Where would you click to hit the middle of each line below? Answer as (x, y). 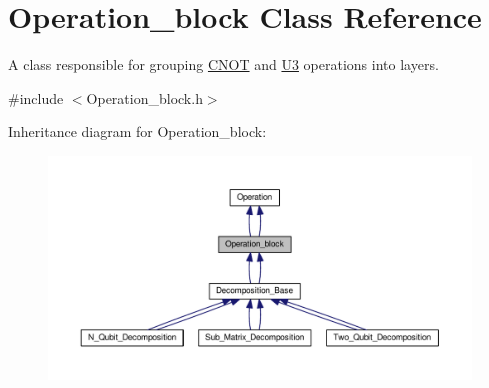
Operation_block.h (144, 97)
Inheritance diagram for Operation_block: (137, 131)
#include (36, 97)
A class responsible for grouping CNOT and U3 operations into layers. (223, 64)
